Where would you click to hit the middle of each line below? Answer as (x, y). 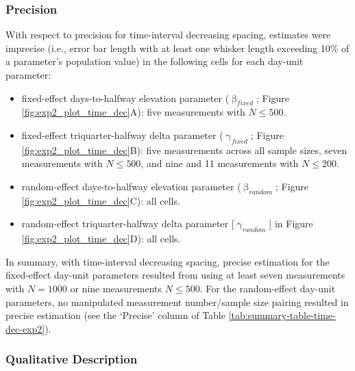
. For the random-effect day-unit (268, 288)
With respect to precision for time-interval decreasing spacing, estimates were (168, 35)
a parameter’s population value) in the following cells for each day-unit (155, 61)
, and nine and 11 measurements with (220, 163)
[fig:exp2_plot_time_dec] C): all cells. (101, 200)
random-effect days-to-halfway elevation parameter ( (131, 186)
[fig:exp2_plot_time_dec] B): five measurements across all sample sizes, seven (184, 150)
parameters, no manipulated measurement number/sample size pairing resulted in (177, 302)
